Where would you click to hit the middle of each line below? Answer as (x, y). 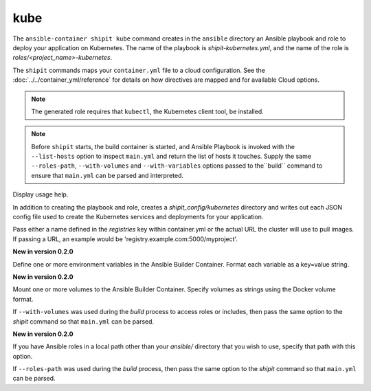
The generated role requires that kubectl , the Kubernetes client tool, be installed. (147, 111)
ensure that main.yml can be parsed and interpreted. (108, 175)
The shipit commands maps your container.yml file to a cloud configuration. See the (139, 70)
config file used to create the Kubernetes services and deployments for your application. (138, 217)
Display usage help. (41, 194)
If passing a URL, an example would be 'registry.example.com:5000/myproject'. (125, 239)
